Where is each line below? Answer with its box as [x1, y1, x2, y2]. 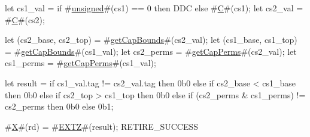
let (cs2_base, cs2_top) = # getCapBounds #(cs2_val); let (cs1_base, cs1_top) [5, 33, 297, 46]
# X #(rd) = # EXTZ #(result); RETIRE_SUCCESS [5, 120, 198, 132]
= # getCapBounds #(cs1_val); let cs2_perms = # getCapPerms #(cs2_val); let [5, 45, 297, 57]
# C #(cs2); [5, 13, 45, 26]
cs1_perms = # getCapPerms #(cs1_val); [5, 57, 156, 69]
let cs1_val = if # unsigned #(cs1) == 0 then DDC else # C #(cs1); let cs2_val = [5, 2, 303, 14]
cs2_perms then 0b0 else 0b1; [5, 100, 114, 113]
